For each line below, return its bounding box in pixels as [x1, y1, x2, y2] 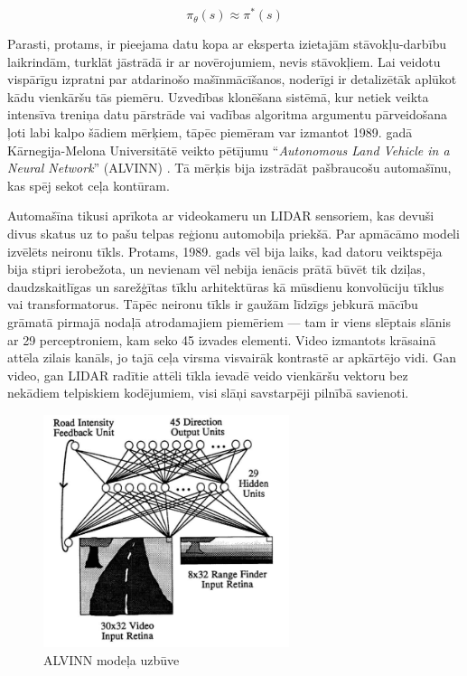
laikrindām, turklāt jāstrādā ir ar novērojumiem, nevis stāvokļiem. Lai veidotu [7, 52, 441, 70]
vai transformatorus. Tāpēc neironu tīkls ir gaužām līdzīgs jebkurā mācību [7, 295, 418, 314]
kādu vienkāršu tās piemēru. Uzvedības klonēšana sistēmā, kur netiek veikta [7, 87, 429, 106]
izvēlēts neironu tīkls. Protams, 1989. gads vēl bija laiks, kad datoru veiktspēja [7, 241, 443, 260]
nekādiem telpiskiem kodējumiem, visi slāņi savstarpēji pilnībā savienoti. [7, 383, 409, 402]
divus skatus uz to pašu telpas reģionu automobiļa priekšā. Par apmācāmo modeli [7, 224, 460, 243]
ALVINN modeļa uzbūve [43, 650, 180, 669]
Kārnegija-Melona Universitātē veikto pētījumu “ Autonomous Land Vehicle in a [7, 140, 450, 159]
